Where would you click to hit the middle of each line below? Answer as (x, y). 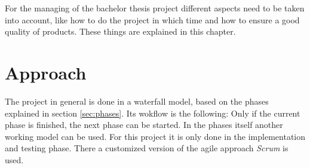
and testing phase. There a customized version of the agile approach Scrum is (147, 148)
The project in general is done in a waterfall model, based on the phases (137, 101)
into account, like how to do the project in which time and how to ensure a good (152, 19)
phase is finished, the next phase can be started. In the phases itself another (144, 125)
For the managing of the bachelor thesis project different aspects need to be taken (155, 8)
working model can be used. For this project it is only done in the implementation (155, 136)
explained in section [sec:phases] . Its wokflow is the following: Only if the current (153, 113)
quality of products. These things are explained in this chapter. (120, 31)
